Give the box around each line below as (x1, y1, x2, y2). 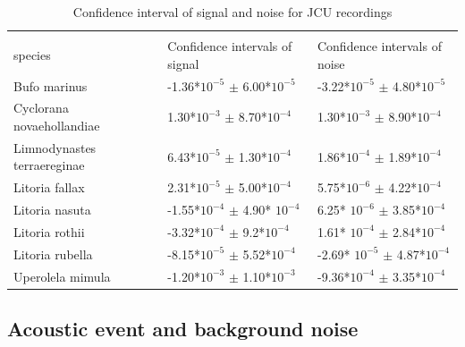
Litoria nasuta (13, 200, 91, 219)
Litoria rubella (13, 244, 93, 263)
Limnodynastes (13, 138, 97, 157)
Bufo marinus (13, 76, 88, 95)
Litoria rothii (13, 222, 85, 241)
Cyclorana (13, 98, 69, 117)
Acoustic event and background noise (7, 315, 359, 343)
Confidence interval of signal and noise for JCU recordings (72, 3, 393, 21)
